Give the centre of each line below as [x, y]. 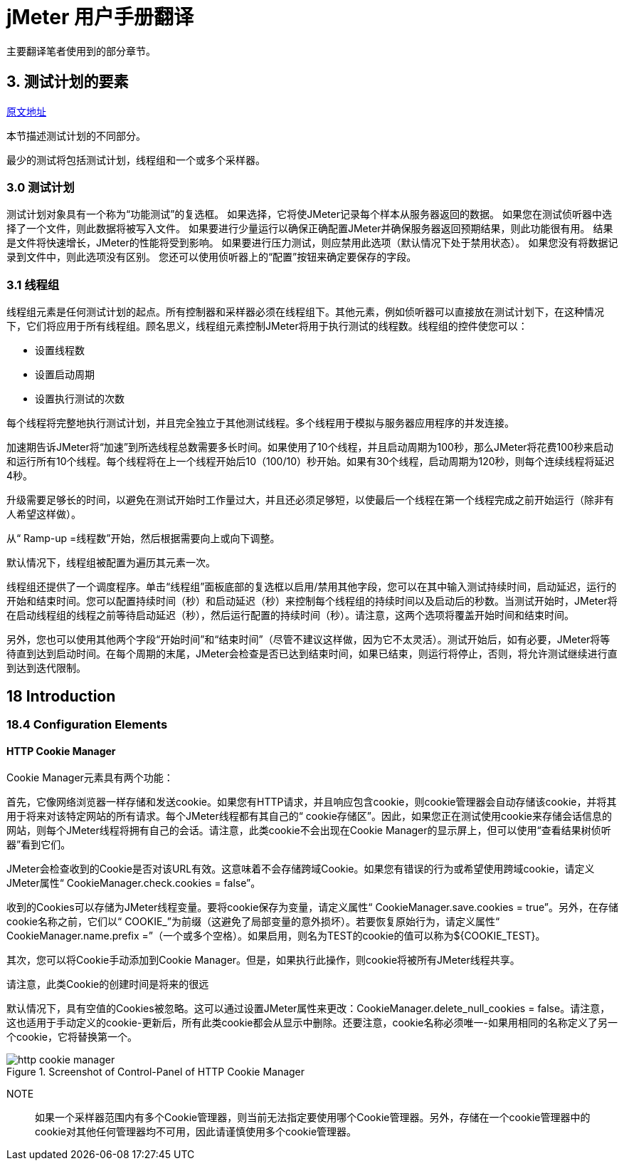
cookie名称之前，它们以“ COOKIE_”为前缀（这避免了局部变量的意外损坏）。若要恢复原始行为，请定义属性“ [253, 922]
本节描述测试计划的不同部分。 [76, 135]
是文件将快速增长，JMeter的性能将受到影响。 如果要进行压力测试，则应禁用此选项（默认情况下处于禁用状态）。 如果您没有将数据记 [312, 243]
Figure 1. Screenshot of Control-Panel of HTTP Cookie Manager [156, 1072]
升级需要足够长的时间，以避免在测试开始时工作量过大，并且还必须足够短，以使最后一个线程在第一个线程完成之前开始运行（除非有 [310, 500]
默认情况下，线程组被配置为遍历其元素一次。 [111, 563]
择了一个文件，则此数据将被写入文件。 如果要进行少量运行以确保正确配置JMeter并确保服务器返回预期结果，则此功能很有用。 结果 [310, 229]
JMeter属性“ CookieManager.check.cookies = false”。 [134, 883]
